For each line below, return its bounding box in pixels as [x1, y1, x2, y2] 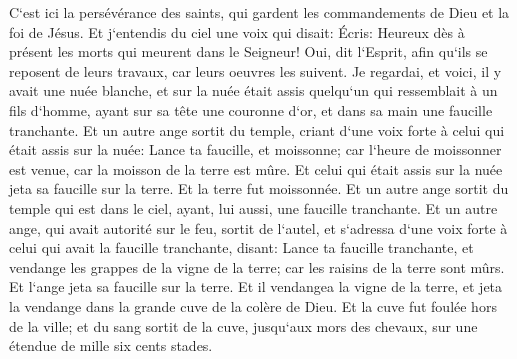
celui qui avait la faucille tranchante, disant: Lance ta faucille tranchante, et [9, 237, 474, 258]
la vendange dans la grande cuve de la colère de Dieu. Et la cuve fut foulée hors [9, 295, 497, 316]
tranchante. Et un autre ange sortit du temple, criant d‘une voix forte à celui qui [9, 119, 505, 140]
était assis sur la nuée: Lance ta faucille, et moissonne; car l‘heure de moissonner [9, 139, 502, 160]
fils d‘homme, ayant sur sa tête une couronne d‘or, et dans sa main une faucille [9, 99, 493, 120]
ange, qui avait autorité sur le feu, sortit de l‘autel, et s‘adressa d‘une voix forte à [9, 217, 508, 238]
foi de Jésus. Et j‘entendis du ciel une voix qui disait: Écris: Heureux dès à [9, 21, 465, 42]
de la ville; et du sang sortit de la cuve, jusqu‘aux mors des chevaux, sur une [9, 315, 478, 336]
